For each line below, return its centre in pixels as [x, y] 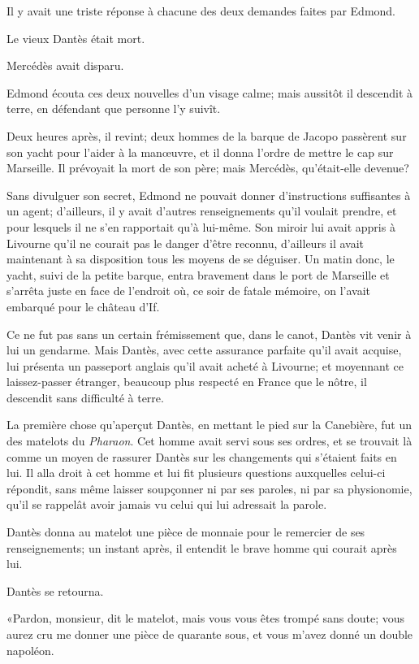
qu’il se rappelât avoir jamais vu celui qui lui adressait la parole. [167, 504]
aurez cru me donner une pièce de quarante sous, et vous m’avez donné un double [210, 634]
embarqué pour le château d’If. [83, 306]
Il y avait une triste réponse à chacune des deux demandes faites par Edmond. [201, 11]
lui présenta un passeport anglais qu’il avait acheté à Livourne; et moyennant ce [205, 365]
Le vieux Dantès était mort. [76, 38]
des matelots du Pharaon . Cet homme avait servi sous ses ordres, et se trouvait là [209, 441]
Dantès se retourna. [55, 590]
